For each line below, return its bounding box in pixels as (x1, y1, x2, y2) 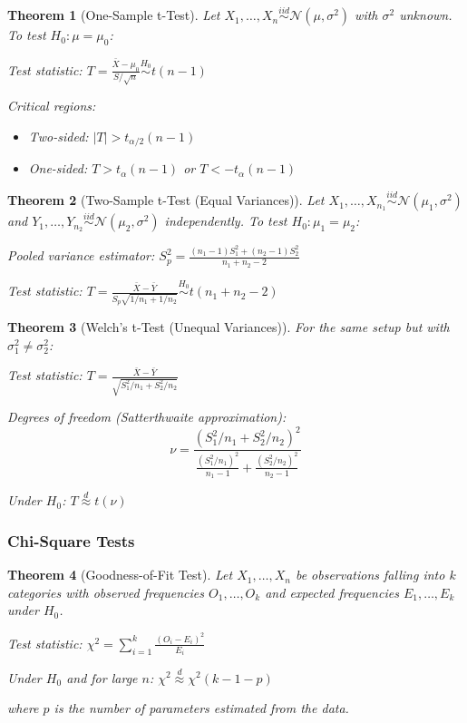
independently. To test (164, 211, 287, 230)
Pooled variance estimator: (7, 246, 155, 265)
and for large (66, 668, 138, 687)
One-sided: (28, 159, 88, 178)
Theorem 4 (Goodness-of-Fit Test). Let (7, 565, 233, 584)
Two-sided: (28, 126, 89, 145)
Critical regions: (7, 96, 96, 115)
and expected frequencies (265, 582, 399, 601)
